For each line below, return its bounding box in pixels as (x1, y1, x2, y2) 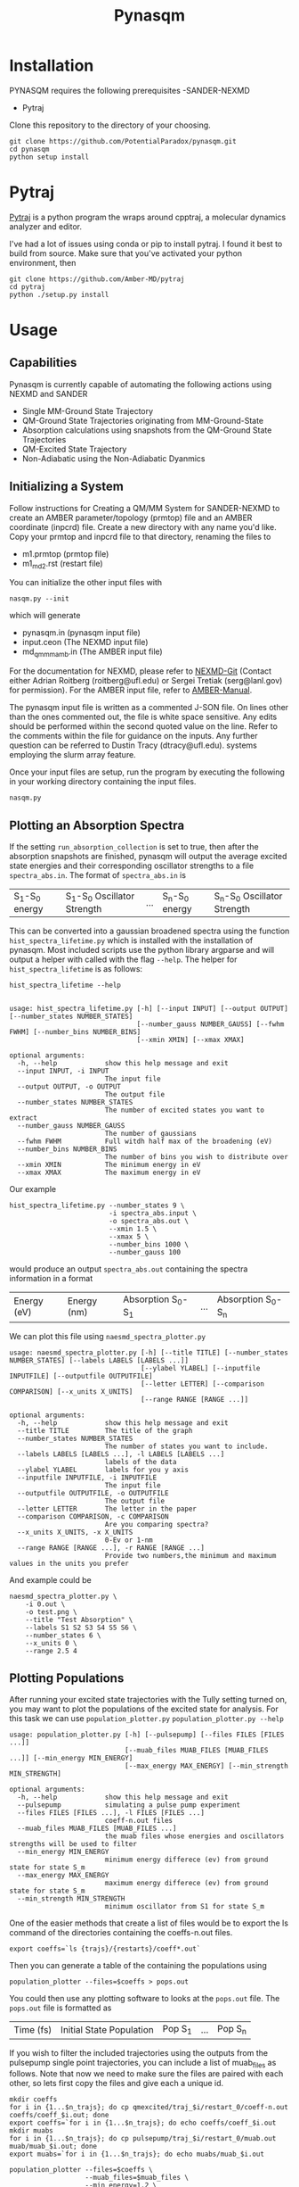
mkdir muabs (9, 2126, 53, 2135)
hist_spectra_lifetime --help (9, 981, 122, 990)
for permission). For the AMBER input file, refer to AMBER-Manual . (9, 684, 253, 696)
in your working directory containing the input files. (9, 776, 197, 787)
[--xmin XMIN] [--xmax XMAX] (136, 1036, 245, 1045)
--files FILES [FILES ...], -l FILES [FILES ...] (17, 1809, 205, 1818)
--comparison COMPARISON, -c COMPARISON (17, 1512, 169, 1521)
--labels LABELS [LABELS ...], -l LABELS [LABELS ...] (17, 1449, 225, 1459)
